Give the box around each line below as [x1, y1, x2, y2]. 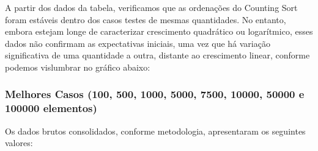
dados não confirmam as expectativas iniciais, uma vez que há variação [5, 37, 270, 49]
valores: [5, 136, 33, 149]
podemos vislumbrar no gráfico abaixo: [5, 60, 150, 73]
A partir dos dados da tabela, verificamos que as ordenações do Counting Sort [5, 1, 298, 13]
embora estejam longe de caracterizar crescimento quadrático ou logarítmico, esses [5, 25, 313, 38]
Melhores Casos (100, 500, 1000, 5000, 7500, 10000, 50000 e [5, 86, 305, 102]
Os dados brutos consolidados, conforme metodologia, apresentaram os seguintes [5, 124, 306, 137]
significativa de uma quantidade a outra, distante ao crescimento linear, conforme [5, 49, 310, 61]
